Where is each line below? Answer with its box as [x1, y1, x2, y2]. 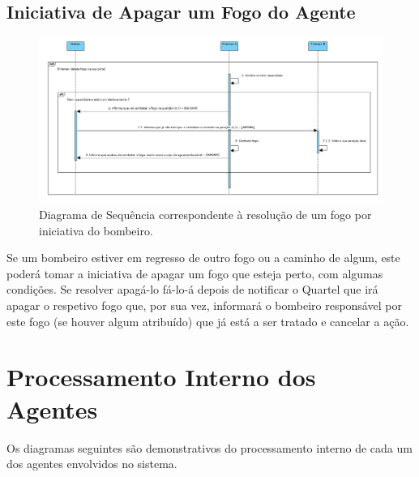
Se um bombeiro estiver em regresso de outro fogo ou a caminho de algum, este [6, 249, 400, 266]
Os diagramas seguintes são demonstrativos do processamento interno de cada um [6, 439, 413, 456]
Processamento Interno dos [6, 360, 316, 393]
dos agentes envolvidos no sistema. [6, 455, 177, 472]
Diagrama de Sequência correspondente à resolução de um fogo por [39, 206, 372, 223]
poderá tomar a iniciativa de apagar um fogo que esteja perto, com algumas [6, 264, 383, 281]
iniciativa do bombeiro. [39, 221, 153, 238]
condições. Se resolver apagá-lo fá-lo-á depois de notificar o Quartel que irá [6, 281, 378, 298]
